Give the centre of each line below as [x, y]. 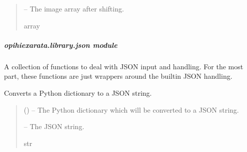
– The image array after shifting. [74, 8]
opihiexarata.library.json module [61, 45]
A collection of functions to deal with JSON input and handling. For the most [124, 66]
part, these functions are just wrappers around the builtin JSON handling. [118, 76]
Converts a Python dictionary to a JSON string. [78, 92]
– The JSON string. [54, 126]
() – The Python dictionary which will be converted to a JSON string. [131, 109]
